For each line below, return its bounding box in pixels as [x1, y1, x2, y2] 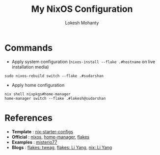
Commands [4, 42, 53, 53]
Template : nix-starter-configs [11, 128, 73, 134]
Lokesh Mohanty [65, 20, 99, 26]
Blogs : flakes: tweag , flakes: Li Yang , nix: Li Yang [11, 144, 112, 150]
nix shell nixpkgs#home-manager [4, 91, 71, 97]
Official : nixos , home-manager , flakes [11, 134, 89, 140]
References [4, 112, 53, 123]
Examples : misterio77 [11, 139, 57, 145]
